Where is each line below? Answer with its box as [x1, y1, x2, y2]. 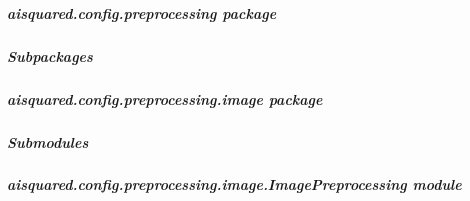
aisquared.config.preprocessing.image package [7, 88, 323, 109]
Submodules [7, 131, 89, 152]
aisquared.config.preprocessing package [7, 2, 277, 23]
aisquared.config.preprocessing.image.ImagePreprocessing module [7, 174, 462, 195]
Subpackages [7, 45, 93, 66]
